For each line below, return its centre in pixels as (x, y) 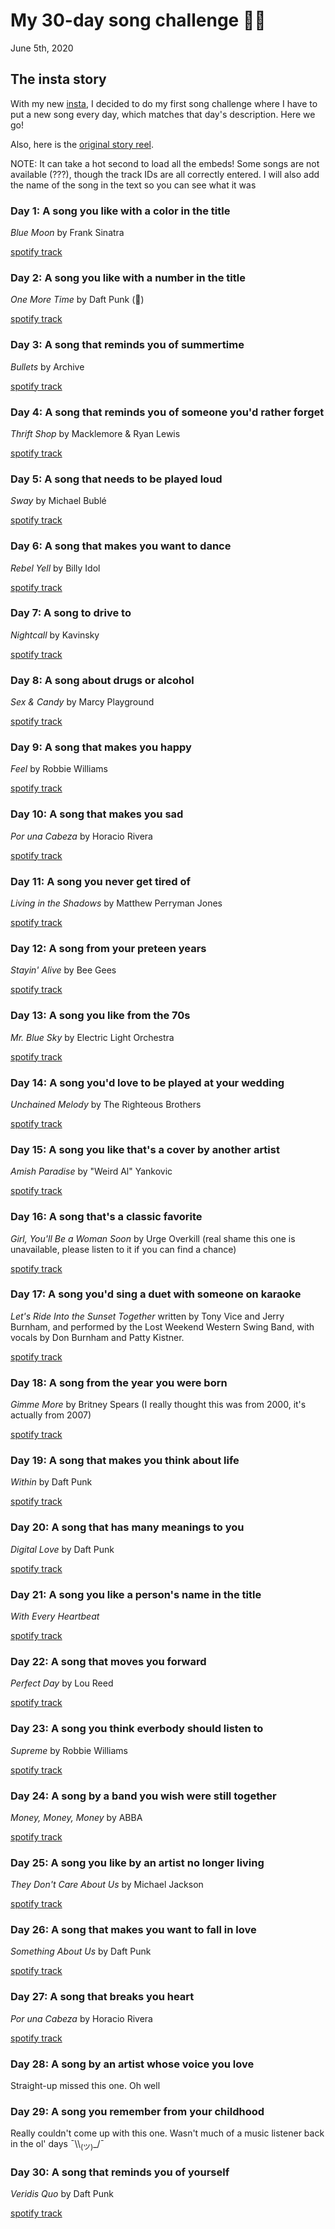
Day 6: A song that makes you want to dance (121, 546)
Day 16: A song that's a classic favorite (106, 1217)
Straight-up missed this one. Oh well (85, 2086)
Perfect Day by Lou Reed (62, 1683)
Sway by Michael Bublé (58, 501)
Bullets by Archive (47, 366)
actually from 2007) (51, 1415)
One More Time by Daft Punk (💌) (77, 300)
